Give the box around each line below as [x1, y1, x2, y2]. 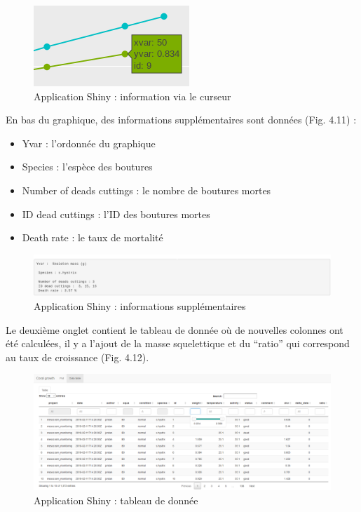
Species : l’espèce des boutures [22, 159, 153, 174]
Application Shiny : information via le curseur [34, 88, 231, 103]
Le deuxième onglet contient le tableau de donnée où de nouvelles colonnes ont [6, 322, 343, 337]
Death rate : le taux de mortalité [22, 230, 163, 245]
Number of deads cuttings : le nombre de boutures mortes [22, 182, 271, 197]
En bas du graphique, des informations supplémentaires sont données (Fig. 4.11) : [6, 112, 357, 127]
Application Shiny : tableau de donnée [34, 492, 198, 507]
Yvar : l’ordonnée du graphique [22, 135, 156, 150]
